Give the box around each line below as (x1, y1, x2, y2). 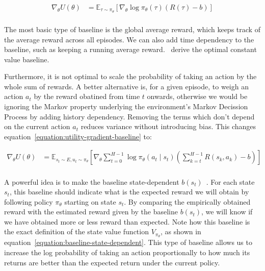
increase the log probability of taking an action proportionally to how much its (4, 247, 250, 257)
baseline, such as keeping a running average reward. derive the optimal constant (4, 44, 257, 55)
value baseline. (4, 54, 49, 64)
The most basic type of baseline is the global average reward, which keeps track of (4, 23, 260, 34)
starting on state (64, 196, 116, 207)
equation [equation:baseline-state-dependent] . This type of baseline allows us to (4, 237, 252, 248)
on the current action (4, 121, 70, 132)
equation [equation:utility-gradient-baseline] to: (4, 131, 152, 141)
